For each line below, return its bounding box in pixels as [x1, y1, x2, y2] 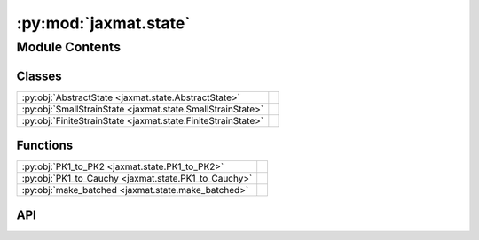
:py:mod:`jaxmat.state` [16, 13, 191, 33]
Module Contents [16, 39, 122, 55]
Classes [16, 68, 62, 83]
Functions [16, 138, 74, 153]
